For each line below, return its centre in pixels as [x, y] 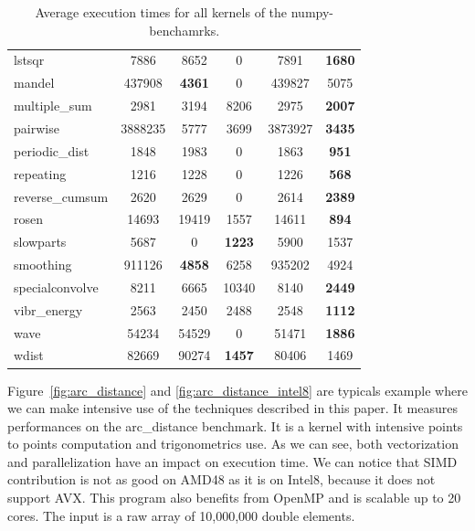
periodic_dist [52, 150]
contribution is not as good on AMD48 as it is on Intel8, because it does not [222, 479]
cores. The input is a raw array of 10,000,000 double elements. [181, 515]
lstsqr [29, 60]
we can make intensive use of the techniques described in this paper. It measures [232, 408]
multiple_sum [53, 106]
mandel [34, 83]
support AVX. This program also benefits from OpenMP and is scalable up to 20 [234, 498]
